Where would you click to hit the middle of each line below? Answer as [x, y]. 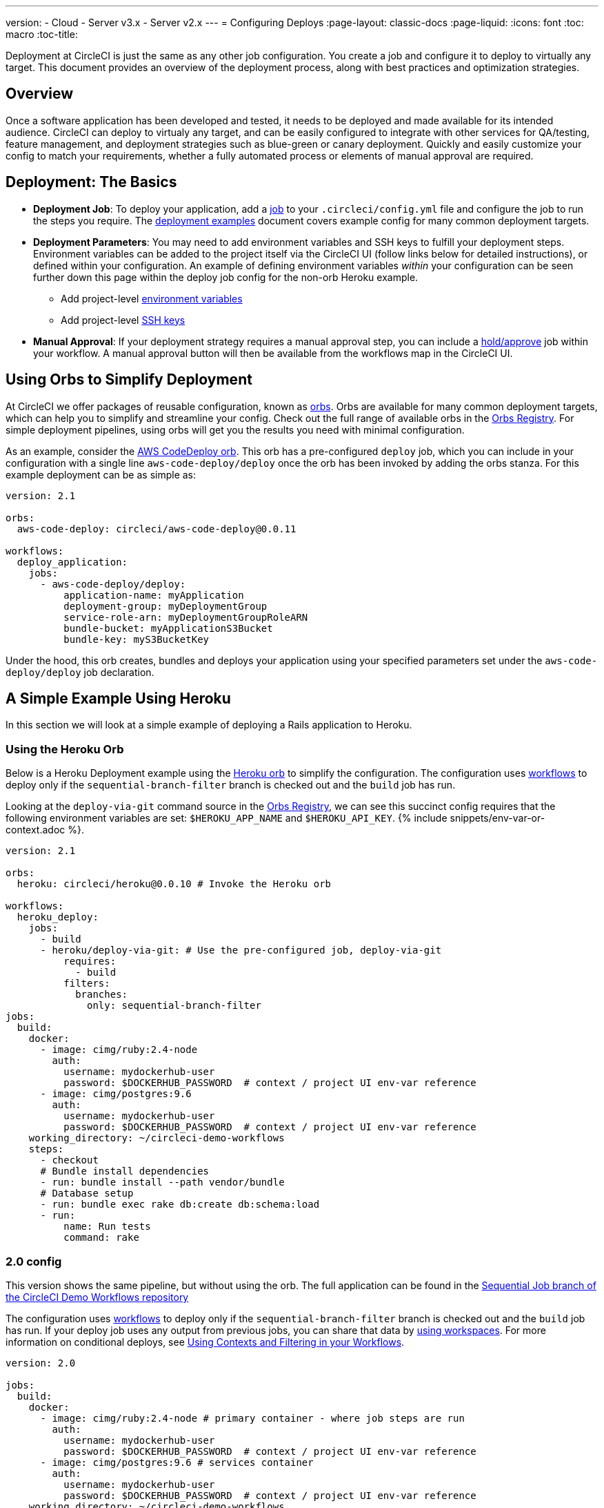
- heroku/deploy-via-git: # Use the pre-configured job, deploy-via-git [241, 950]
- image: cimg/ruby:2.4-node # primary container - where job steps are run [252, 1418]
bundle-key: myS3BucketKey [137, 639]
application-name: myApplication [154, 595]
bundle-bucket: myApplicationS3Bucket [168, 628]
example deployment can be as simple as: [101, 474]
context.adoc [36, 830]
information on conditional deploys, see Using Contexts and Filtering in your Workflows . [205, 1342]
